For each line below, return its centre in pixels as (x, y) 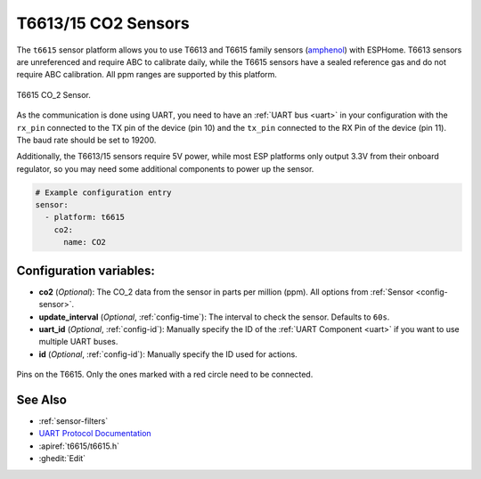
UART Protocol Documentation (95, 434)
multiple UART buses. (78, 342)
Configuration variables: (86, 270)
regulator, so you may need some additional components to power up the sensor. (165, 168)
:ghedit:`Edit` (62, 459)
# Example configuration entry (104, 192)
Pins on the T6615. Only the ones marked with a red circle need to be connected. (165, 375)
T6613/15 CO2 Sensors (103, 23)
